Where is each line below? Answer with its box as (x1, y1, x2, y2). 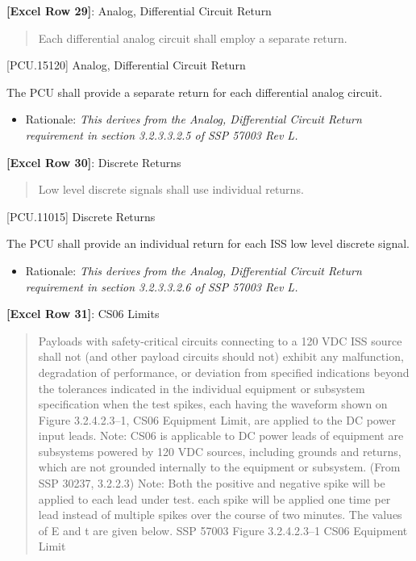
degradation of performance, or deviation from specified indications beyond (38, 363, 410, 380)
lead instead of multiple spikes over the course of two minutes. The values (38, 506, 402, 523)
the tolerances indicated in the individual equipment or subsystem (38, 379, 365, 396)
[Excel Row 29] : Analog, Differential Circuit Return (6, 2, 272, 19)
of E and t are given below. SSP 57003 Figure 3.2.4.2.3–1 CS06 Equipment (38, 521, 408, 538)
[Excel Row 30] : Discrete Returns (6, 153, 181, 170)
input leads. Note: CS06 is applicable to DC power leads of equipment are (38, 427, 404, 444)
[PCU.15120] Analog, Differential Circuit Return (6, 57, 246, 73)
